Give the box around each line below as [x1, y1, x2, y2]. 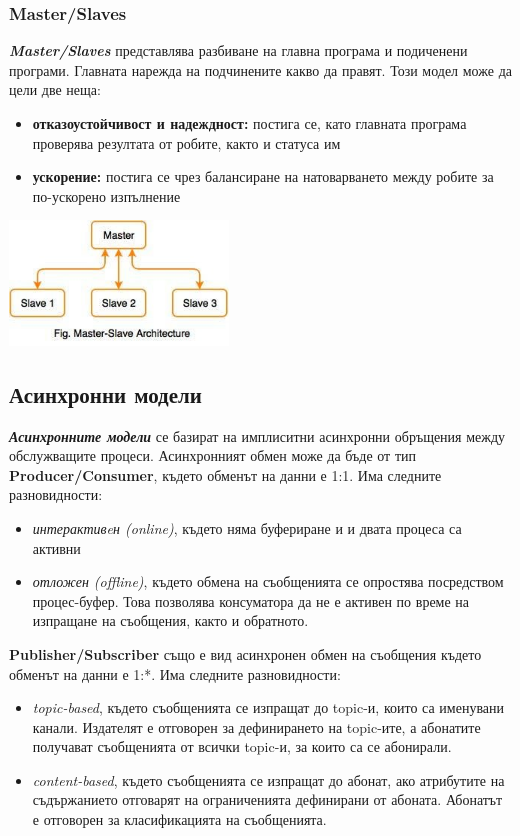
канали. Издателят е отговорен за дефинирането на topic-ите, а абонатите [32, 716, 481, 737]
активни [32, 537, 81, 558]
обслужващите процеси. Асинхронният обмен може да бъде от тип [9, 445, 416, 466]
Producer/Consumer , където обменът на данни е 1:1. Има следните [9, 464, 442, 485]
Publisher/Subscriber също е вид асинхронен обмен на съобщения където [9, 643, 482, 664]
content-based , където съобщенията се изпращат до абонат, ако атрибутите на [32, 769, 505, 790]
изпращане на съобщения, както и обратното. [32, 610, 309, 631]
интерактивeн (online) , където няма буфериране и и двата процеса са [32, 517, 462, 538]
